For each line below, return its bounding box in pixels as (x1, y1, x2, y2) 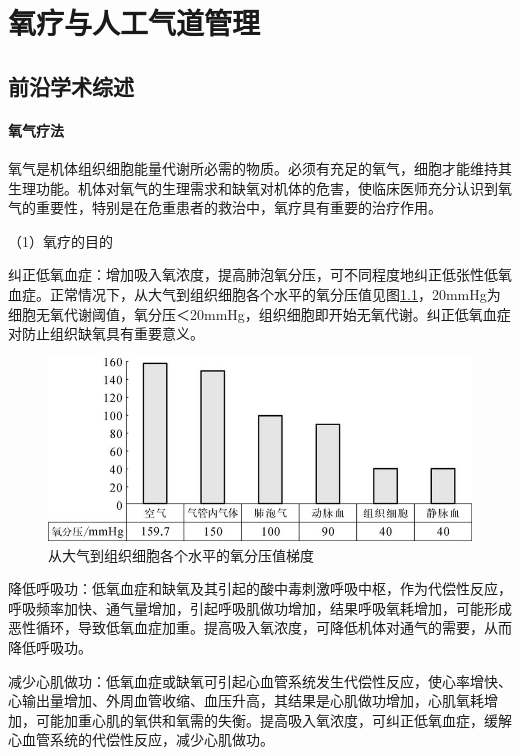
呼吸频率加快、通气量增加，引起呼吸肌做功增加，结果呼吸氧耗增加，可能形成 (8, 597, 512, 618)
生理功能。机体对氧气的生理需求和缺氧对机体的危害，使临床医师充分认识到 (8, 177, 498, 198)
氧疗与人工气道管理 (8, 2, 261, 43)
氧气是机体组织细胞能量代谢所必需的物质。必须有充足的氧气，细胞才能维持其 (8, 157, 512, 178)
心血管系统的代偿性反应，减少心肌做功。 (8, 729, 274, 750)
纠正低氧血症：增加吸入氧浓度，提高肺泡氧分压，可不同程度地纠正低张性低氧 (8, 264, 512, 285)
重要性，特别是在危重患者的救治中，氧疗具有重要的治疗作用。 (35, 197, 442, 218)
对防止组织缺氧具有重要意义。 (8, 323, 204, 344)
